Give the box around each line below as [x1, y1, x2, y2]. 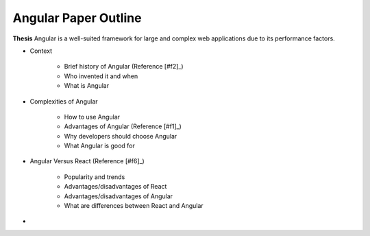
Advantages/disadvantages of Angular [64, 192, 173, 200]
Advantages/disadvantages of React [64, 182, 167, 191]
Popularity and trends [64, 172, 125, 181]
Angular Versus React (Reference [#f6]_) [29, 157, 145, 165]
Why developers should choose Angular [64, 132, 177, 140]
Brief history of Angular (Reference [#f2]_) [64, 62, 184, 71]
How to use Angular [64, 113, 120, 121]
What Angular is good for [64, 141, 135, 150]
